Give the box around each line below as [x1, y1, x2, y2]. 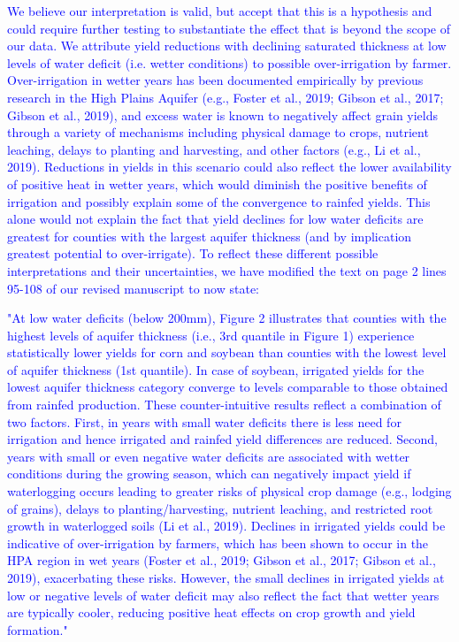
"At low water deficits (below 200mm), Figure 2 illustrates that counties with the [7, 309, 447, 327]
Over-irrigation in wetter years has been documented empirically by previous [7, 71, 424, 89]
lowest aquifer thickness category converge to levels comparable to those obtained [7, 378, 448, 396]
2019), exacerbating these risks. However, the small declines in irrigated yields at [7, 569, 445, 586]
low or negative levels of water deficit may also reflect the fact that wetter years [7, 585, 440, 604]
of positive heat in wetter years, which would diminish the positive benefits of [7, 174, 427, 193]
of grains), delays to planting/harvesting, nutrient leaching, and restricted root [7, 499, 433, 517]
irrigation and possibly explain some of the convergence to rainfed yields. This [7, 192, 431, 210]
